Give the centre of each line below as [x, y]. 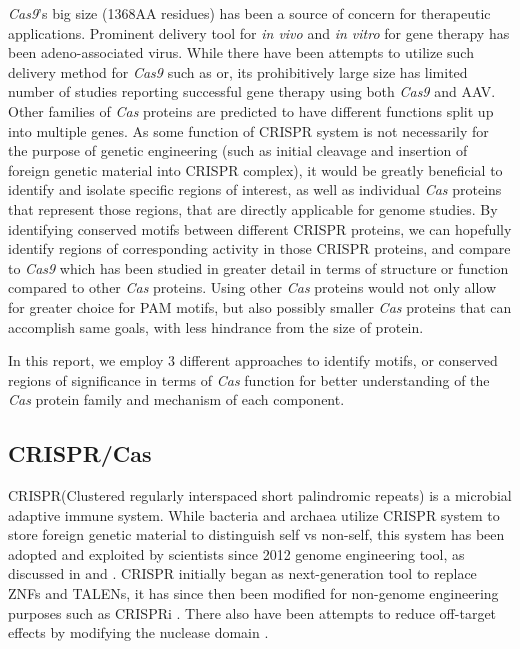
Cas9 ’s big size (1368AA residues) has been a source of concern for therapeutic [249, 13]
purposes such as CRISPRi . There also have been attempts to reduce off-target [252, 612]
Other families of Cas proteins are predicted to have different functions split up [251, 110]
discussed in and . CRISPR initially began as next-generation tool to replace [242, 573]
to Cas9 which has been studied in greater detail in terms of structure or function [258, 267]
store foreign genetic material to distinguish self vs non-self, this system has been [256, 534]
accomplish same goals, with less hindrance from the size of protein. [216, 326]
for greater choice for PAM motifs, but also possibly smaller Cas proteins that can [260, 306]
